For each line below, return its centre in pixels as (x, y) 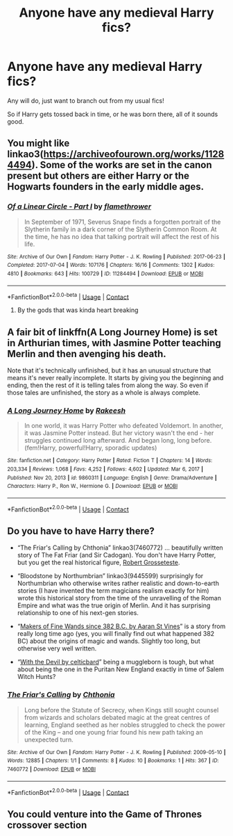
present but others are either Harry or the (98, 176)
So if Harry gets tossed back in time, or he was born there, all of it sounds (113, 114)
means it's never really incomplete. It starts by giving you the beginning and (115, 378)
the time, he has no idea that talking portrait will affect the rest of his (122, 236)
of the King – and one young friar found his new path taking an (113, 732)
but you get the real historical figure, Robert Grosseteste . (98, 563)
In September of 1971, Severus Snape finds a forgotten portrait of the (122, 222)
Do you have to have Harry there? (81, 531)
